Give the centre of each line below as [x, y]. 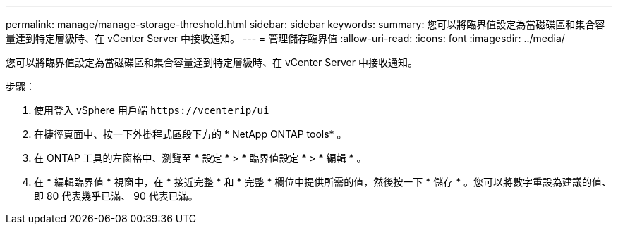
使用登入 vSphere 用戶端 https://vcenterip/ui [152, 110]
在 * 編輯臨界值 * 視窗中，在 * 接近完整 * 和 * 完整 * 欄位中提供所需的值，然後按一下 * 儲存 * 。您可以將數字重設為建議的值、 [323, 182]
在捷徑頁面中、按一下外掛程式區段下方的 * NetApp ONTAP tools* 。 [190, 134]
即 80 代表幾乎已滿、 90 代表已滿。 [116, 196]
